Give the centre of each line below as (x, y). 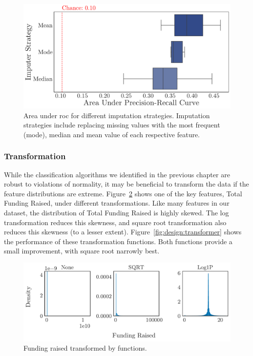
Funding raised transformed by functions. (85, 348)
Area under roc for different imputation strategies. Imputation (117, 115)
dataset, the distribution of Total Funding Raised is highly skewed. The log (116, 213)
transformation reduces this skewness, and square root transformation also (115, 222)
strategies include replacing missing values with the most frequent (122, 125)
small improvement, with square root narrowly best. (82, 251)
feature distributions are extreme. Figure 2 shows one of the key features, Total (123, 193)
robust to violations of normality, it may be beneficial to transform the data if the (126, 184)
